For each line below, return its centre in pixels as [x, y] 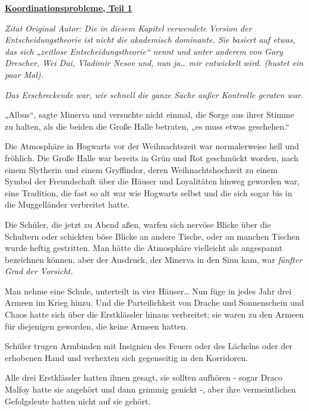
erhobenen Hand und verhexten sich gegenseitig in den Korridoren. [127, 357]
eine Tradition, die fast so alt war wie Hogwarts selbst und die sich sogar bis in [149, 192]
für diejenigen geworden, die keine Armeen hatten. [97, 326]
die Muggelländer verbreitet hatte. [67, 204]
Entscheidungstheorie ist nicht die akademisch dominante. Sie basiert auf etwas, [150, 40]
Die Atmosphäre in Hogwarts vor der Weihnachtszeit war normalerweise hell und [152, 146]
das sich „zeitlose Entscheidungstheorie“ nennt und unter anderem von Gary [144, 51]
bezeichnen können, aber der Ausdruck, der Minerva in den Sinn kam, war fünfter [154, 259]
